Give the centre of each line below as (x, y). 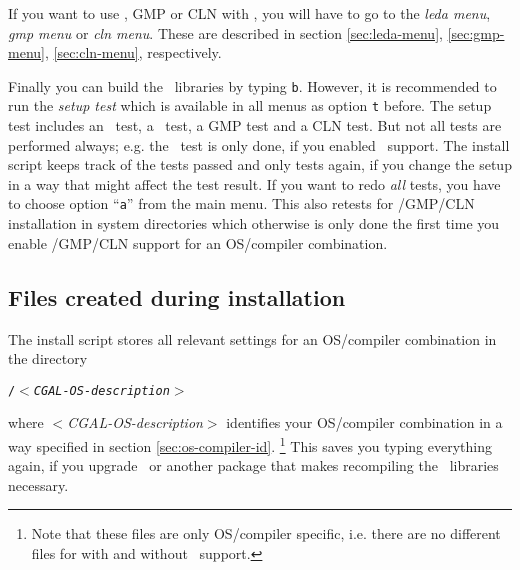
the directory (48, 358)
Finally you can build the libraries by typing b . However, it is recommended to (252, 85)
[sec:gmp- (476, 32)
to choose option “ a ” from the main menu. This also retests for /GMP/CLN (241, 203)
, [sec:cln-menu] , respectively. (133, 52)
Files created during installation (177, 296)
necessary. (38, 484)
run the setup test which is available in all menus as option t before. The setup (250, 105)
